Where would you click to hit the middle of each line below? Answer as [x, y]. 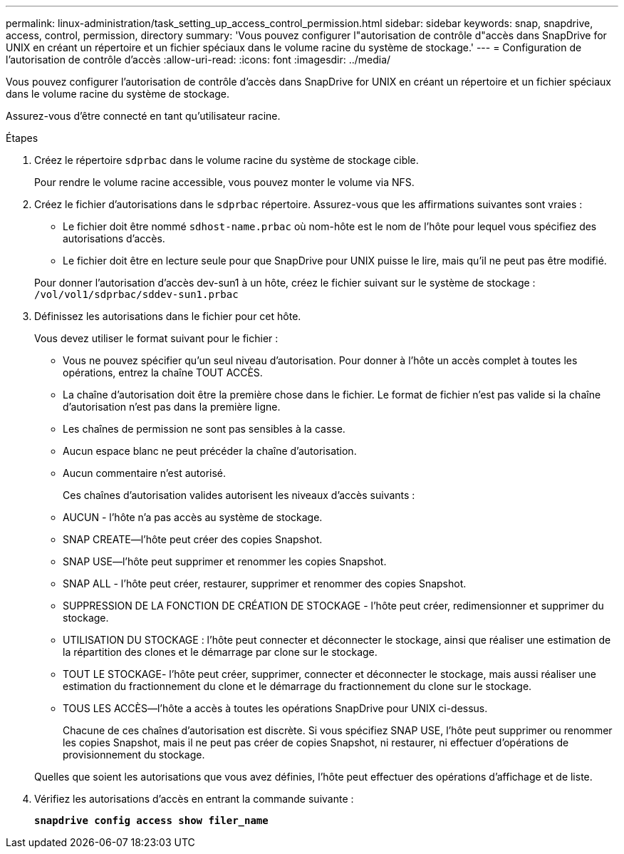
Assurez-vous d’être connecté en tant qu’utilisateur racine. [143, 116]
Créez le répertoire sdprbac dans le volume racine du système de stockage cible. [227, 160]
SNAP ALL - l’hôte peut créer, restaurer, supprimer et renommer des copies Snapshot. [265, 583]
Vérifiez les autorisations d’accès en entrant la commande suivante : [194, 799]
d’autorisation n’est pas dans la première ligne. [172, 407]
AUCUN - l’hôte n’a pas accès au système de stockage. [193, 517]
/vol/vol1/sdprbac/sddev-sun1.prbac [136, 294]
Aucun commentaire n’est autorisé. [145, 473]
